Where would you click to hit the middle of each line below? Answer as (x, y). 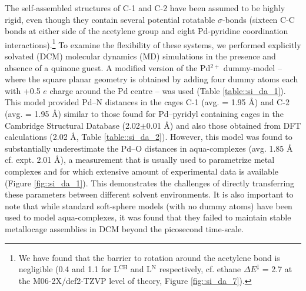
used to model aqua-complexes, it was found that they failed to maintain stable (148, 217)
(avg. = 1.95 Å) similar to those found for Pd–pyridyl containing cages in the (144, 113)
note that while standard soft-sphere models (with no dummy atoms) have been (149, 205)
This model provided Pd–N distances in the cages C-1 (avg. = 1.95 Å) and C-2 (147, 102)
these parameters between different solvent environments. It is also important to (149, 194)
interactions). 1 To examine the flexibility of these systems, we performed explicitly (153, 44)
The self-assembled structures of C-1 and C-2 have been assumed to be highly (145, 8)
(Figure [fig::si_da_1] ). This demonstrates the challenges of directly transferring (150, 183)
